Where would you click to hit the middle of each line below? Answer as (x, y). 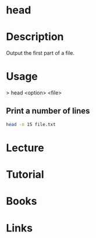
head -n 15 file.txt (31, 124)
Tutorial (25, 175)
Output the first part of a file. (40, 53)
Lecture (25, 148)
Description (35, 37)
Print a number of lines (48, 111)
